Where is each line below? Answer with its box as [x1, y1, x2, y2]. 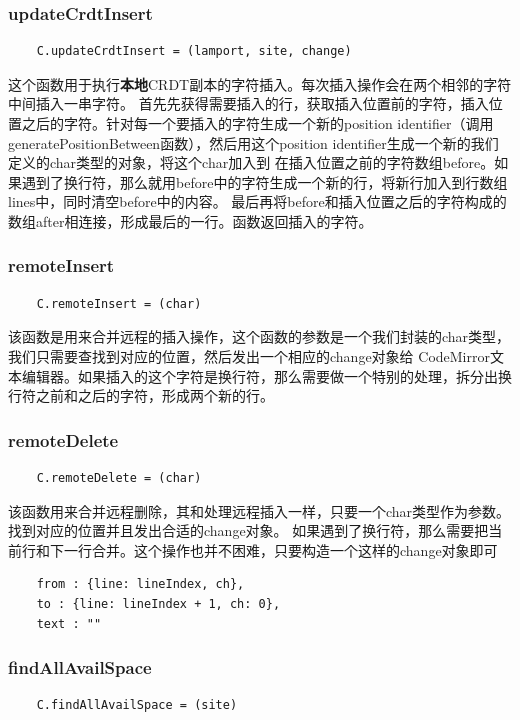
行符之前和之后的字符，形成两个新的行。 [8, 385, 274, 406]
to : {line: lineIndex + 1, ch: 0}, [36, 596, 281, 611]
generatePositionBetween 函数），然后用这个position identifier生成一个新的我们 [8, 132, 499, 153]
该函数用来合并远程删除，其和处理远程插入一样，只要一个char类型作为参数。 [8, 500, 511, 521]
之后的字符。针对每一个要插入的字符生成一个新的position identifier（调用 [21, 113, 494, 133]
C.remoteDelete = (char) [36, 470, 202, 485]
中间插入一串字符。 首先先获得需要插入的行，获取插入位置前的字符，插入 [8, 93, 489, 114]
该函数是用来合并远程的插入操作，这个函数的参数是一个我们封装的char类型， [8, 326, 511, 347]
